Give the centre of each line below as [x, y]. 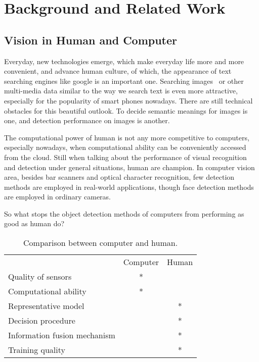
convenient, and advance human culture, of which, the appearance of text [118, 71]
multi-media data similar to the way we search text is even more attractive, [121, 91]
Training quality [37, 350]
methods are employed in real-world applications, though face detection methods [129, 187]
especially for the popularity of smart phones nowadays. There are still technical [128, 100]
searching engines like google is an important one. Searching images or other [124, 81]
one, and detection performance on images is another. [87, 120]
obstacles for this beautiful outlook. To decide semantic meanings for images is [126, 110]
